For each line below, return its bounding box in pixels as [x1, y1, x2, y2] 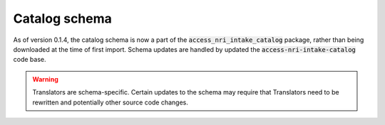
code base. [13, 55, 46, 64]
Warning [32, 75, 58, 83]
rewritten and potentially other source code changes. [32, 98, 189, 107]
